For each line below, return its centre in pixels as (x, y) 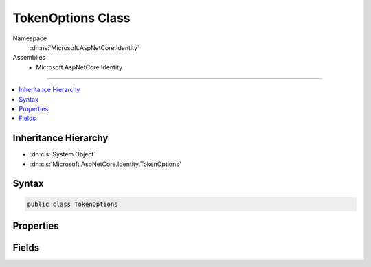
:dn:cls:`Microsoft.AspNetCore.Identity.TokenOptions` (105, 164)
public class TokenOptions (72, 204)
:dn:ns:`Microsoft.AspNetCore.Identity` (85, 47)
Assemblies (29, 58)
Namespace (30, 38)
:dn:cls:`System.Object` (63, 154)
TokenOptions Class (71, 18)
